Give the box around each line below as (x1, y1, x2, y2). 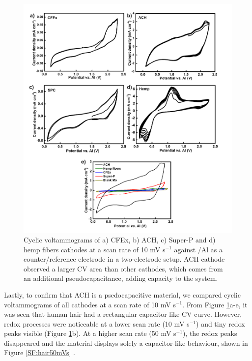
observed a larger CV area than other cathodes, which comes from (24, 263, 223, 273)
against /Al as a (174, 244, 223, 254)
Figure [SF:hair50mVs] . (4, 347, 75, 358)
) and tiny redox (196, 318, 245, 329)
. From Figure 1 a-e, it (182, 299, 248, 309)
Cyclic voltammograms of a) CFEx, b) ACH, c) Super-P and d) (24, 234, 216, 244)
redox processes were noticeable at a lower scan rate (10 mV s (4, 318, 190, 329)
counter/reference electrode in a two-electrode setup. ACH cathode (24, 254, 225, 264)
